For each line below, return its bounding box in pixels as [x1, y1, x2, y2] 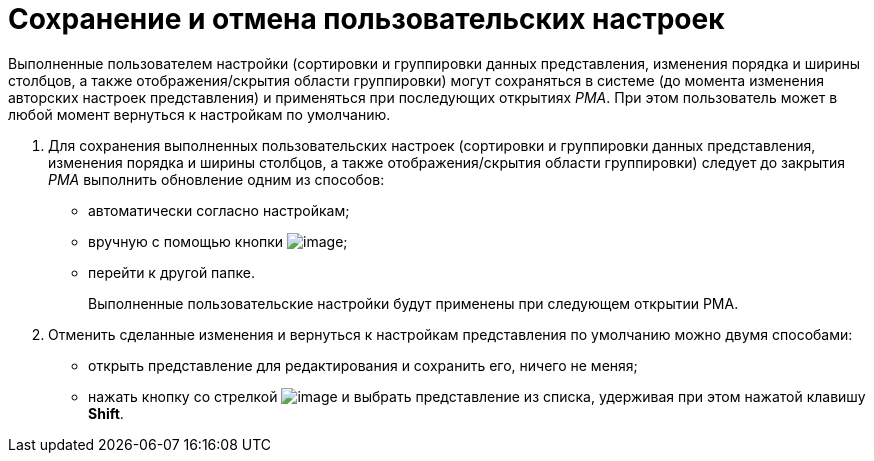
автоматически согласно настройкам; [88, 201, 350, 219]
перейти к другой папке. [88, 263, 255, 281]
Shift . [88, 404, 124, 422]
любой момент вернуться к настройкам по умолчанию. [8, 105, 391, 123]
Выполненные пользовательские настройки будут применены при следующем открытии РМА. [88, 294, 739, 312]
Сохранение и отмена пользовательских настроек [8, 2, 725, 36]
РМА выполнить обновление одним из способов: [48, 170, 385, 188]
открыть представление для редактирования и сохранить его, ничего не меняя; [88, 356, 638, 374]
